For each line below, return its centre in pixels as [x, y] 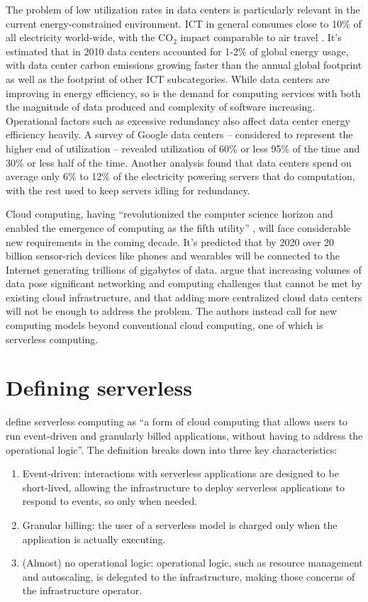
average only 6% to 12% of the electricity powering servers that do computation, [180, 176]
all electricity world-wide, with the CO [90, 37]
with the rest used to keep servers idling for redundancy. [128, 190]
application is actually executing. [94, 539]
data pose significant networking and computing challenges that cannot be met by [184, 283]
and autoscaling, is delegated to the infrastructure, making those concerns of [189, 576]
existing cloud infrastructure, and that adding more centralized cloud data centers [184, 297]
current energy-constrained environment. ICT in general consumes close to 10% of [184, 23]
